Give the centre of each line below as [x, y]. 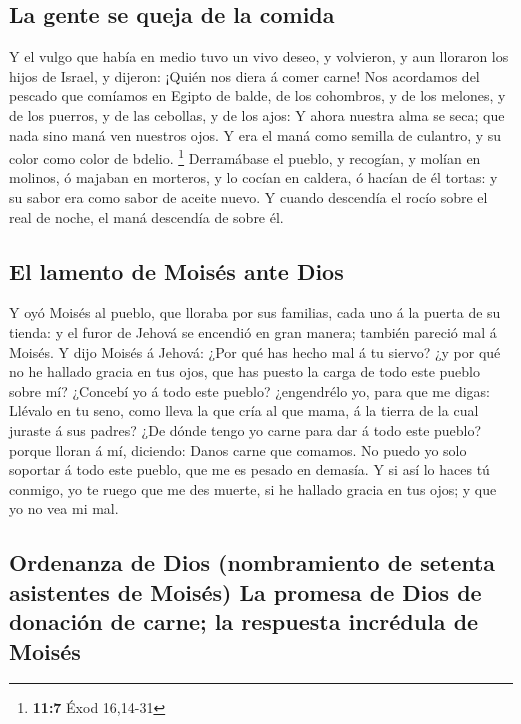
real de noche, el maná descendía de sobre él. [146, 216]
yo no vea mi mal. [64, 508]
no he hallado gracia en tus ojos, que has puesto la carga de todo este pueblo [245, 371]
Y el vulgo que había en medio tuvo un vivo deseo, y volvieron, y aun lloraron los [259, 56]
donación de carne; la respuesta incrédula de [244, 621]
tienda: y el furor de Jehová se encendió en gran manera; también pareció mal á [253, 332]
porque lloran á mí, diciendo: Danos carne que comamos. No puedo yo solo [238, 449]
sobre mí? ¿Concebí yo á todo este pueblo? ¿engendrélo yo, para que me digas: [249, 390]
